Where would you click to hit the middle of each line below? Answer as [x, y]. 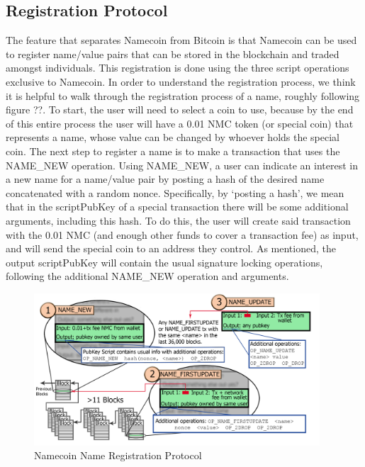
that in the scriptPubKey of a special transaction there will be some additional [177, 207]
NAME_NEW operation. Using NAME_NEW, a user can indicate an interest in [182, 165]
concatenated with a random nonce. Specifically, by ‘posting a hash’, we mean [175, 192]
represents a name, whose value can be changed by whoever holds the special [173, 137]
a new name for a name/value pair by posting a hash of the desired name [165, 179]
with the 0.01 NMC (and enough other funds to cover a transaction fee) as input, [182, 234]
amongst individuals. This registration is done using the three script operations [178, 68]
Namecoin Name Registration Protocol [118, 455]
